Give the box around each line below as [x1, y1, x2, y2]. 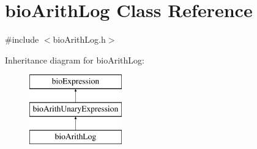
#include [5, 33, 39, 46]
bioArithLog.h [53, 33, 106, 46]
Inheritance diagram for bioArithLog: [5, 53, 144, 66]
